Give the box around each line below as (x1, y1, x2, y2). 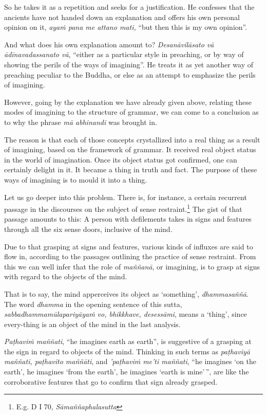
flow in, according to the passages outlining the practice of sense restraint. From (4, 251, 256, 262)
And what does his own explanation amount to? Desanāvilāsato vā (4, 39, 214, 49)
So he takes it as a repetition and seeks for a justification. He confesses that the (4, 2, 255, 12)
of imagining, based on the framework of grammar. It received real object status (4, 144, 256, 155)
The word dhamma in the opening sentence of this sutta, (4, 298, 182, 309)
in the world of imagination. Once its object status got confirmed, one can (4, 154, 237, 165)
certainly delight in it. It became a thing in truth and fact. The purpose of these (4, 164, 257, 175)
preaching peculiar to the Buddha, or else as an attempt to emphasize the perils (4, 69, 256, 80)
